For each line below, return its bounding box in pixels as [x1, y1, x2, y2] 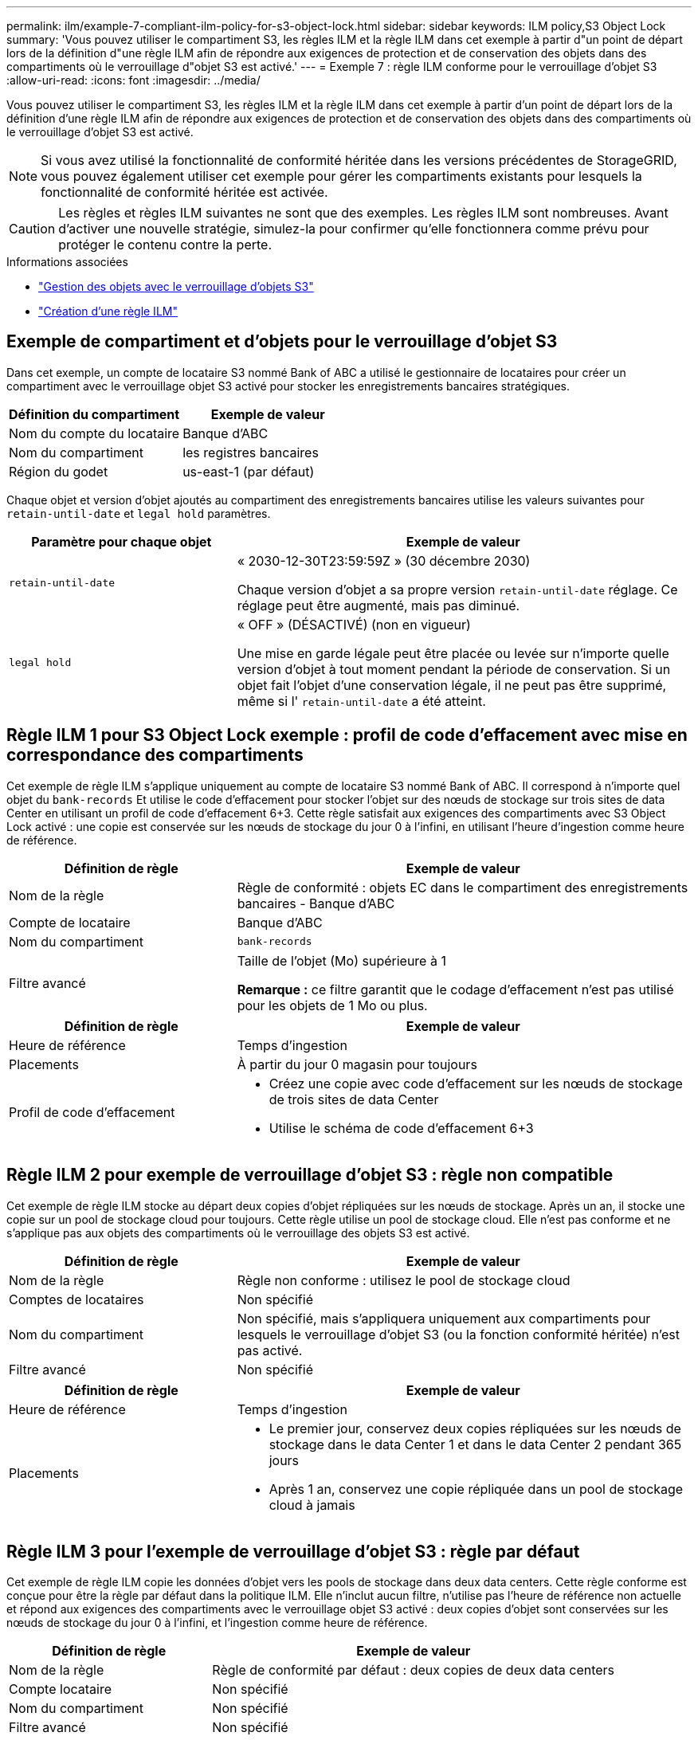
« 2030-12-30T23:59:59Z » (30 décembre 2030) [237, 552, 531, 569]
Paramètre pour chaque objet [31, 533, 212, 550]
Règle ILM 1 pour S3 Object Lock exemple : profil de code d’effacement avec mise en [6, 725, 688, 746]
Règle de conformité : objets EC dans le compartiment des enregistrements [237, 879, 688, 895]
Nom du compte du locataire [9, 425, 180, 441]
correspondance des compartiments [6, 745, 304, 766]
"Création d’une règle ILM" [38, 304, 178, 318]
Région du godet [9, 463, 108, 480]
